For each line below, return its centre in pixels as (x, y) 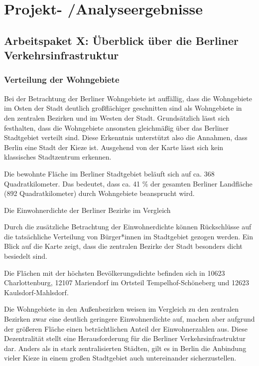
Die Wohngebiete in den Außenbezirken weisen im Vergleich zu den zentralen (121, 309)
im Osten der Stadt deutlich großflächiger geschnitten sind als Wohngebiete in (123, 108)
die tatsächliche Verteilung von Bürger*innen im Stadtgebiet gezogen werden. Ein (129, 236)
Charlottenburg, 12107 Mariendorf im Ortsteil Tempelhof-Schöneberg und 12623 (127, 282)
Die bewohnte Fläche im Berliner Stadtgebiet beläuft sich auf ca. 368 (109, 173)
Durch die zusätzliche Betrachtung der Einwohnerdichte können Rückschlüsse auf (128, 227)
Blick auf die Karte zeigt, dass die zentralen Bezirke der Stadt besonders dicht (123, 246)
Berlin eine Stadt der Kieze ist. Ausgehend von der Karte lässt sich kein (114, 147)
